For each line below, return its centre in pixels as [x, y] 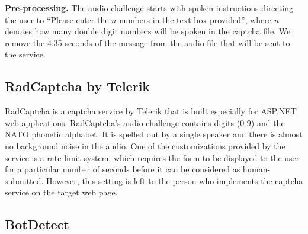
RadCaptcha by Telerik [78, 86]
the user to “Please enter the [57, 19]
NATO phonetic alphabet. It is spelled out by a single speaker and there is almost [154, 134]
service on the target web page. [61, 192]
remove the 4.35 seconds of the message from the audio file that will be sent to [147, 42]
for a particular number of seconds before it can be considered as [123, 169]
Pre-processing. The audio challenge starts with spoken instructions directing [149, 8]
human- [256, 169]
